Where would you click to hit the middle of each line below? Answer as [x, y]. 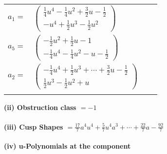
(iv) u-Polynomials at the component [67, 145]
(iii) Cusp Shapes [34, 126]
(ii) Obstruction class [40, 107]
